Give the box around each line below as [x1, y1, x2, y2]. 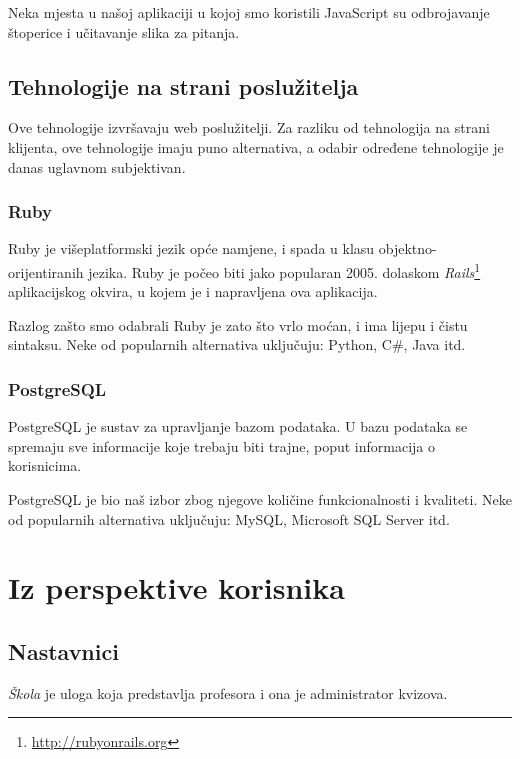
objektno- [378, 238, 437, 259]
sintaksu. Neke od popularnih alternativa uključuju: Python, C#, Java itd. [8, 334, 466, 355]
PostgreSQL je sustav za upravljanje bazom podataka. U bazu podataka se [8, 416, 468, 437]
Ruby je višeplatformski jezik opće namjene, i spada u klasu [8, 238, 375, 259]
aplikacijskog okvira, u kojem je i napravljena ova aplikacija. [8, 281, 378, 302]
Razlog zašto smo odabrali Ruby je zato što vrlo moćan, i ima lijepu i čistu [8, 314, 468, 335]
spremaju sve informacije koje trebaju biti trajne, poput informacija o [8, 435, 436, 456]
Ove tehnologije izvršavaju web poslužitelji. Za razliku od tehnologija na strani [8, 117, 490, 138]
